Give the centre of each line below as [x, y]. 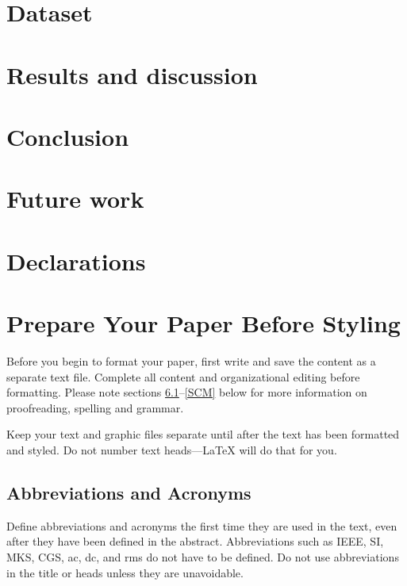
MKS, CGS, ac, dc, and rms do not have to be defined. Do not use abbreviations [203, 556]
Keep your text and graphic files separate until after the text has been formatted [203, 434]
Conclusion [68, 136]
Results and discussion [132, 74]
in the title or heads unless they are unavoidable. [125, 572]
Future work [75, 199]
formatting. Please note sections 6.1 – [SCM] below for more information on [187, 392]
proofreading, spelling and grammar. [95, 407]
